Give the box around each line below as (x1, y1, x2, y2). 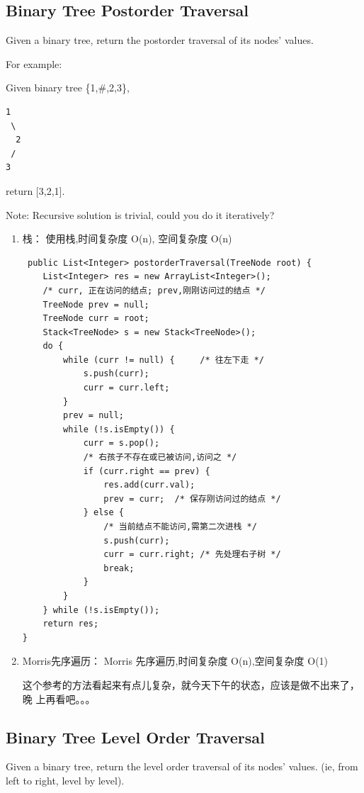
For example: (6, 56, 62, 71)
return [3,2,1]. (6, 183, 65, 198)
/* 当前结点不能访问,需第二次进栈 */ (103, 522, 257, 532)
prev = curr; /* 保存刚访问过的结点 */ (103, 493, 281, 504)
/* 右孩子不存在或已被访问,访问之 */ (83, 452, 237, 463)
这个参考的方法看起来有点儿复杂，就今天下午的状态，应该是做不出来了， (22, 677, 360, 692)
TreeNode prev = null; (42, 299, 149, 310)
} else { (83, 507, 124, 518)
